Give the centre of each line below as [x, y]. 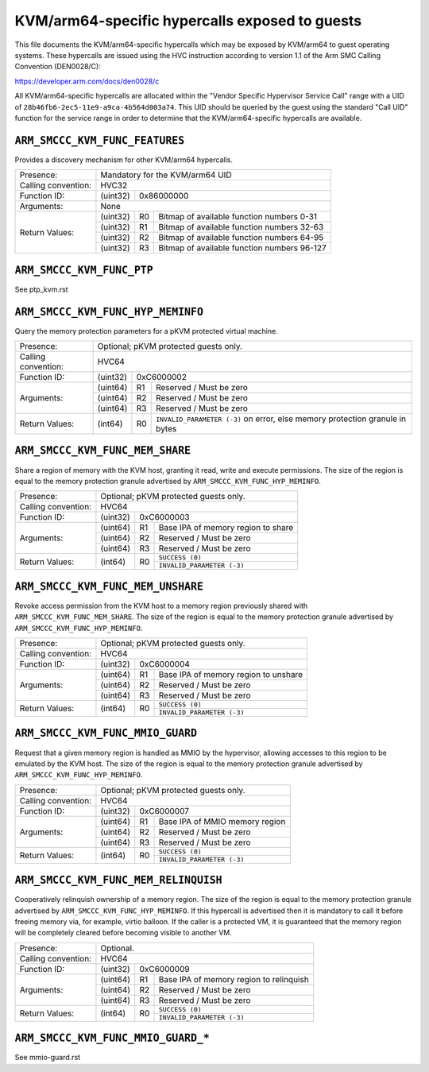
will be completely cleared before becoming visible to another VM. [123, 933]
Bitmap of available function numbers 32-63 [241, 227]
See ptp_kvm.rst [41, 289]
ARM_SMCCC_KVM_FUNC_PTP [84, 270]
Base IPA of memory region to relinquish [234, 979]
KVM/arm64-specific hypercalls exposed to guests [188, 21]
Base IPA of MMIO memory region [222, 821]
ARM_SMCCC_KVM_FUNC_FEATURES [100, 140]
